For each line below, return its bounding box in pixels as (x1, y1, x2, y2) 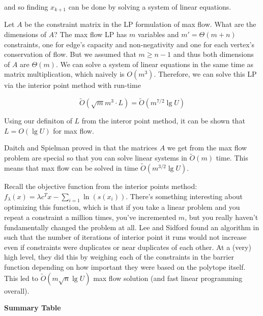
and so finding (4, 2, 48, 12)
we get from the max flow (167, 142, 247, 153)
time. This (216, 152, 248, 163)
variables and (137, 29, 179, 40)
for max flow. (53, 125, 94, 136)
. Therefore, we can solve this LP (154, 69, 257, 79)
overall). (4, 285, 30, 296)
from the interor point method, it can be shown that (81, 115, 245, 126)
